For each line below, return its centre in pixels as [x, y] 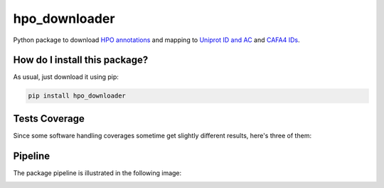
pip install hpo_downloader [77, 96]
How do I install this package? [81, 60]
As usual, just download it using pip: [66, 77]
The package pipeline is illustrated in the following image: [97, 173]
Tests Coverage [49, 119]
